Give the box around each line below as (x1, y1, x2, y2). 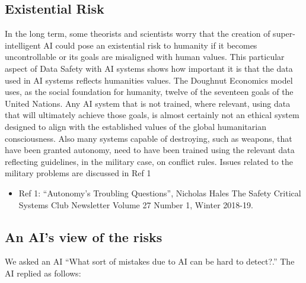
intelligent (5, 39, 41, 51)
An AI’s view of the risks (5, 227, 162, 246)
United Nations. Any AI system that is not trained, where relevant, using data (5, 97, 291, 109)
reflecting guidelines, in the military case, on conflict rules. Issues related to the (5, 155, 293, 167)
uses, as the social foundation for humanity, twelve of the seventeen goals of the (5, 85, 294, 98)
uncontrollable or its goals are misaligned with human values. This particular (5, 50, 285, 63)
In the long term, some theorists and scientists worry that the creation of (5, 27, 270, 40)
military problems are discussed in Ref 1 (5, 167, 151, 179)
